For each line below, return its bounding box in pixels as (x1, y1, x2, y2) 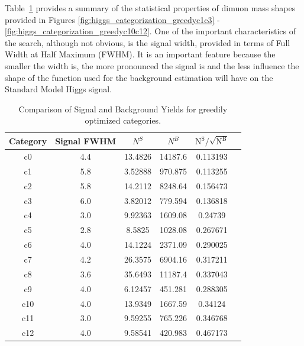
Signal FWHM (55, 135, 117, 147)
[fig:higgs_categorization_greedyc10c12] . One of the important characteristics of (5, 25, 296, 37)
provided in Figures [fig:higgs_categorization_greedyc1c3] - (5, 13, 220, 25)
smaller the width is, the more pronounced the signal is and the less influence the (5, 59, 299, 72)
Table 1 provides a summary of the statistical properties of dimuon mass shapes (5, 2, 296, 14)
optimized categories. (85, 114, 161, 127)
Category (9, 135, 47, 147)
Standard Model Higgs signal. (5, 83, 112, 95)
